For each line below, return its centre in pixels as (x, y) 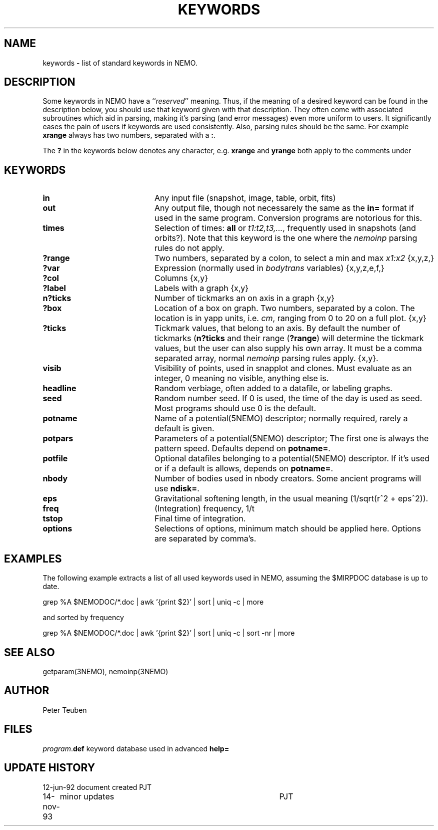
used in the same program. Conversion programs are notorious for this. (288, 218)
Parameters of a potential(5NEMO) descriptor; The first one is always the (291, 439)
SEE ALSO (29, 652)
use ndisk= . (177, 489)
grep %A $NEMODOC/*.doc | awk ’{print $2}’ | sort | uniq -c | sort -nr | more (169, 633)
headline (59, 388)
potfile (55, 459)
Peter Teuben (65, 710)
